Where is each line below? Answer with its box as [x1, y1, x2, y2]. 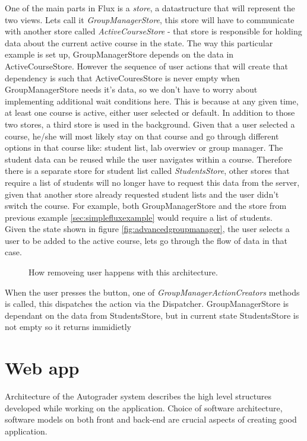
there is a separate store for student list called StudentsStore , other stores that [5, 164, 290, 177]
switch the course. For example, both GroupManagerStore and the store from [5, 199, 287, 212]
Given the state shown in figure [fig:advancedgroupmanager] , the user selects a [5, 223, 290, 235]
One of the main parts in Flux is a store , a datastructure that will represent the [5, 2, 295, 14]
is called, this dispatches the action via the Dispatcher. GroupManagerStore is [5, 297, 289, 310]
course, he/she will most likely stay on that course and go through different [5, 129, 279, 142]
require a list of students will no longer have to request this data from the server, [5, 176, 300, 188]
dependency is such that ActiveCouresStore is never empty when [5, 71, 240, 84]
